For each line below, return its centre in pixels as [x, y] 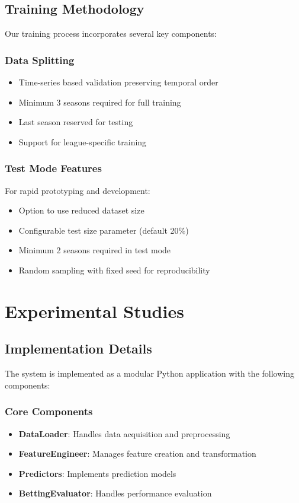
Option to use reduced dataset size [81, 210]
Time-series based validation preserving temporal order [118, 82]
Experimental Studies [94, 311]
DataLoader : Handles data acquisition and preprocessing [124, 433]
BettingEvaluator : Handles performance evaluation [115, 493]
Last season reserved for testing [76, 122]
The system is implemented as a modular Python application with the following [149, 373]
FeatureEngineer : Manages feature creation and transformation [137, 453]
